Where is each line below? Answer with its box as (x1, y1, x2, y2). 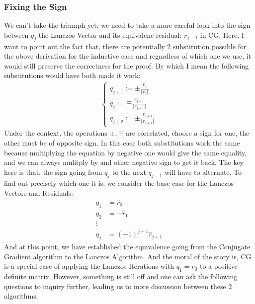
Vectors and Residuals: (4, 188, 73, 198)
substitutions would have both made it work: (4, 70, 141, 80)
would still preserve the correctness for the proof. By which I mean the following (4, 60, 249, 71)
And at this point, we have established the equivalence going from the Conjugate (4, 241, 251, 252)
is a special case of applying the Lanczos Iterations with (4, 261, 174, 271)
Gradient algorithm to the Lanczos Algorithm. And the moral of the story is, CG (4, 251, 252, 261)
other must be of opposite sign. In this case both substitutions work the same (4, 137, 240, 148)
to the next (112, 166, 146, 177)
